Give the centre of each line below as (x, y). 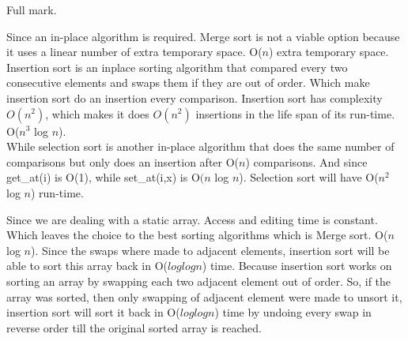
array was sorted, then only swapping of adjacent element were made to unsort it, (204, 296)
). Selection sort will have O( (309, 177)
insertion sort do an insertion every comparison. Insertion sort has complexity (195, 97)
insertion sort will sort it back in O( (93, 312)
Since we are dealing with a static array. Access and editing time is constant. (192, 219)
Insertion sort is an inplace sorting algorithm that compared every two (177, 67)
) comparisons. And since (306, 161)
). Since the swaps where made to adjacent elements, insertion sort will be (210, 250)
